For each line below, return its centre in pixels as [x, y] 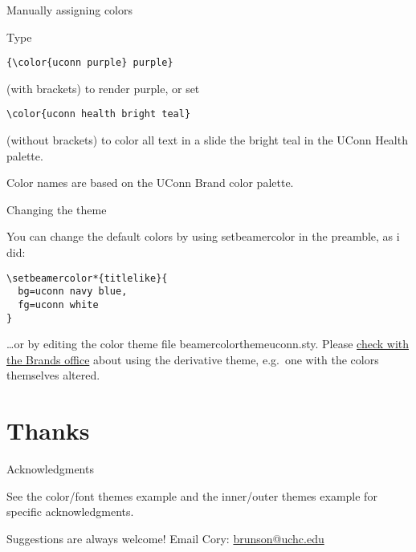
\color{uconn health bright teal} [99, 114]
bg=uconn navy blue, [73, 292]
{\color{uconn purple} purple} [90, 63]
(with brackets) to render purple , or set [103, 88]
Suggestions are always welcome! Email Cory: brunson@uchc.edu [165, 538]
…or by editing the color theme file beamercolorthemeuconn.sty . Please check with [208, 344]
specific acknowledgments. [70, 511]
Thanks [48, 430]
